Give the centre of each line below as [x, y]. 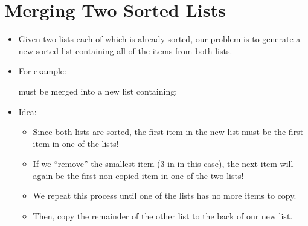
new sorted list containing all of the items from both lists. [125, 50]
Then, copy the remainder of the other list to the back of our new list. [163, 216]
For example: [42, 71]
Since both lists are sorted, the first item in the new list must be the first [168, 132]
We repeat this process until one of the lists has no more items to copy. [165, 196]
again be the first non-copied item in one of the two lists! [138, 175]
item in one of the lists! [76, 143]
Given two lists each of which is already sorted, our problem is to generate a [159, 39]
